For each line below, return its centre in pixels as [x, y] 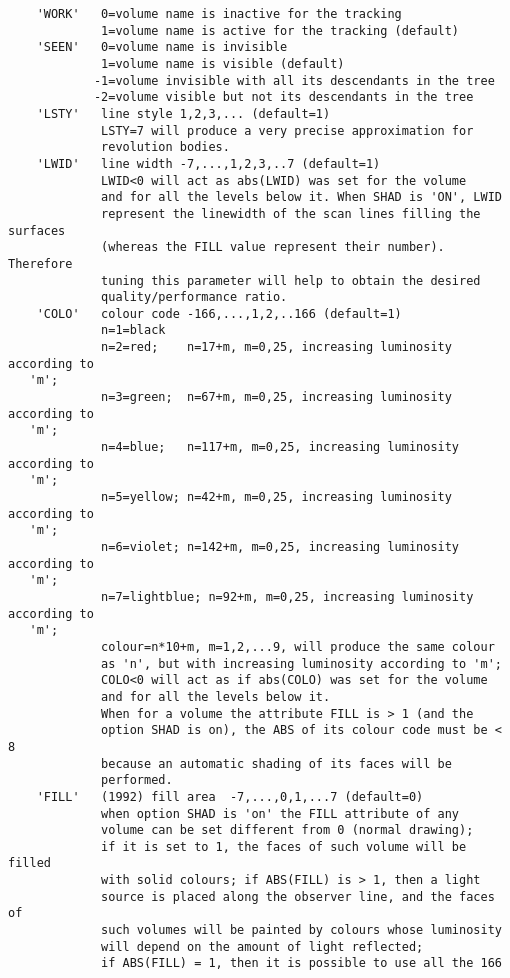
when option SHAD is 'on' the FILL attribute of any [280, 813]
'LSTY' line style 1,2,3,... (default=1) [183, 113]
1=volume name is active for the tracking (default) [280, 30]
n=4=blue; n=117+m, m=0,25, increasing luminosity [280, 447]
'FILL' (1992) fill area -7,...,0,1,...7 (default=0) [230, 796]
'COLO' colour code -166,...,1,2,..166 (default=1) [219, 313]
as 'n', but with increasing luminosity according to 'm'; [301, 663]
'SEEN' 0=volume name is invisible [162, 47]
